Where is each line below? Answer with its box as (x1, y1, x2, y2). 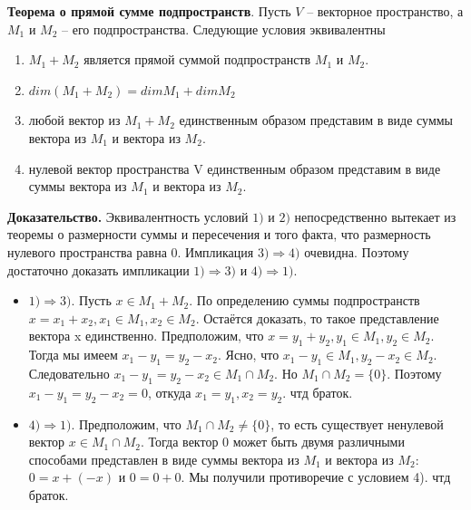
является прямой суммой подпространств (83, 50, 311, 69)
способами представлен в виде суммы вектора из (28, 449, 299, 468)
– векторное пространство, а (307, 2, 464, 20)
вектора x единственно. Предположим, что (28, 326, 264, 345)
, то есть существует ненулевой (270, 414, 444, 433)
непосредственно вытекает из (294, 207, 456, 226)
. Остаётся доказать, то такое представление (195, 308, 439, 327)
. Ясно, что (218, 345, 280, 364)
